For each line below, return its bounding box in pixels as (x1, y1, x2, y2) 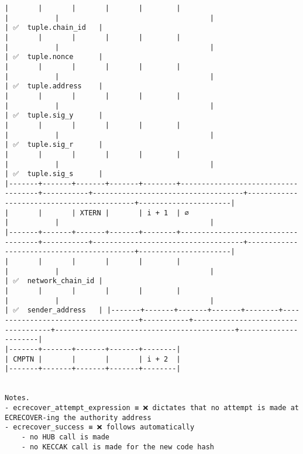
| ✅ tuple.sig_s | (5, 170, 103, 178)
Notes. (5, 394, 30, 403)
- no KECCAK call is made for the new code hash (21, 442, 214, 451)
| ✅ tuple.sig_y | (5, 111, 103, 120)
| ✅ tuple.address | (5, 82, 103, 91)
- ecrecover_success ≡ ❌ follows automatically (5, 423, 195, 432)
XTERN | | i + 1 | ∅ (80, 208, 189, 217)
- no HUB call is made (21, 432, 109, 441)
